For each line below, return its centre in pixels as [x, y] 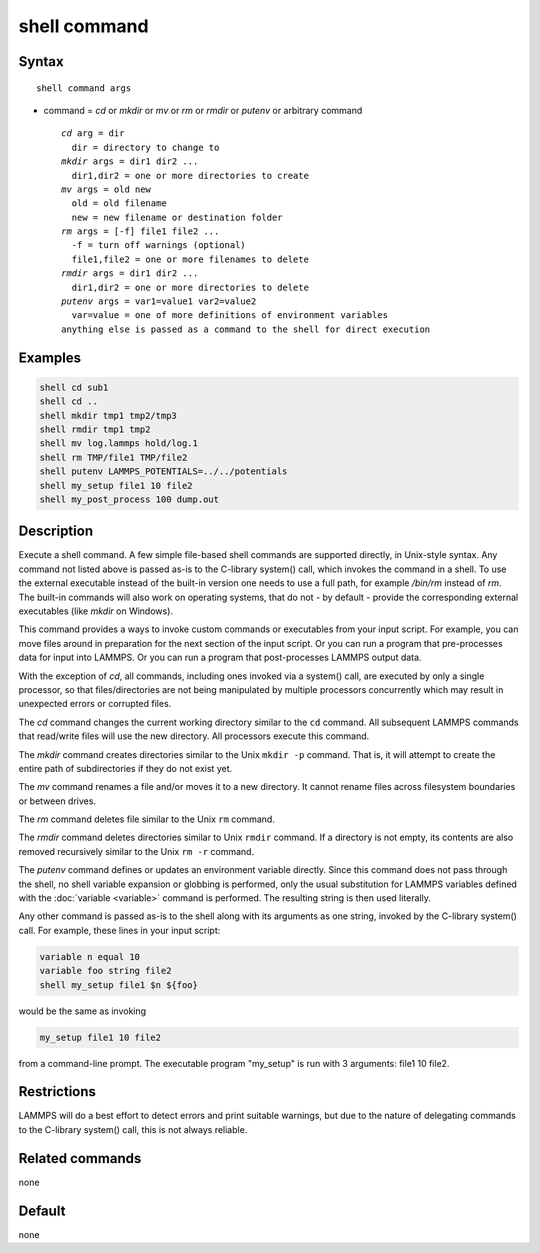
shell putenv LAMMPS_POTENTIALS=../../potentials [163, 471]
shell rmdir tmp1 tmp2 [95, 429]
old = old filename [119, 203]
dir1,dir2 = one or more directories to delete [190, 287]
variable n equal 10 [89, 956]
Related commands [80, 1158]
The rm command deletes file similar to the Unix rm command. [146, 819]
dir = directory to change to [145, 147]
